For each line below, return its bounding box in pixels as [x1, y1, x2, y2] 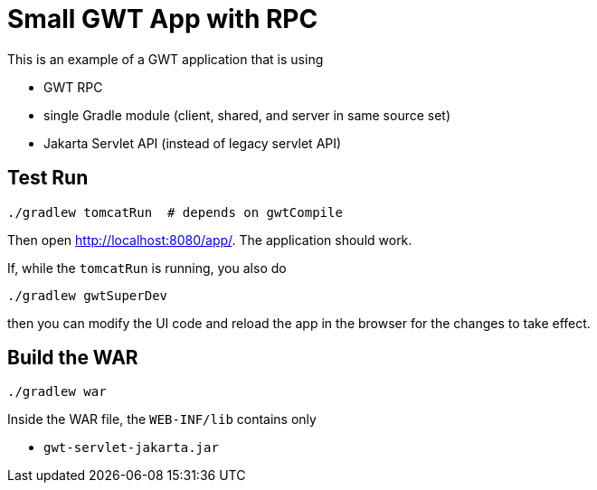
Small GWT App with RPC [7, 4, 318, 34]
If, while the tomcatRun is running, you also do [7, 259, 287, 276]
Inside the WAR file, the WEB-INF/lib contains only [7, 411, 317, 428]
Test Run [7, 166, 89, 190]
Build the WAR [7, 346, 138, 370]
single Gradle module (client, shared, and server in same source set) [43, 107, 451, 123]
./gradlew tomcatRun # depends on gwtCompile [7, 204, 343, 220]
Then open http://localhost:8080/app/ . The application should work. [7, 231, 412, 248]
